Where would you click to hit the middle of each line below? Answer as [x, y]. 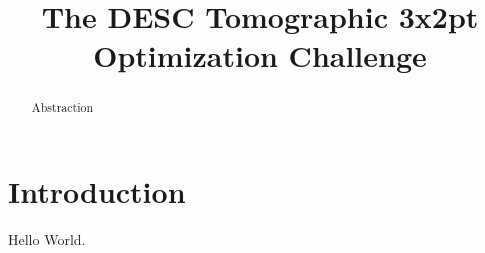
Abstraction [62, 107]
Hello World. [47, 238]
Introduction [97, 191]
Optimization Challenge [260, 55]
